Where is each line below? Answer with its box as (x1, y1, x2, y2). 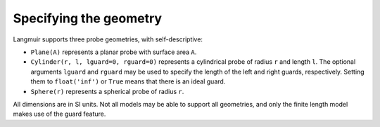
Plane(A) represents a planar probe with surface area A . (30, 48, 197, 56)
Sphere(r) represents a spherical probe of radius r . (30, 87, 184, 95)
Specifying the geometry (13, 11, 162, 26)
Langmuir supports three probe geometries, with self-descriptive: (13, 35, 203, 44)
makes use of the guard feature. (13, 109, 106, 119)
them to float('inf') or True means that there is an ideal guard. (30, 77, 226, 86)
